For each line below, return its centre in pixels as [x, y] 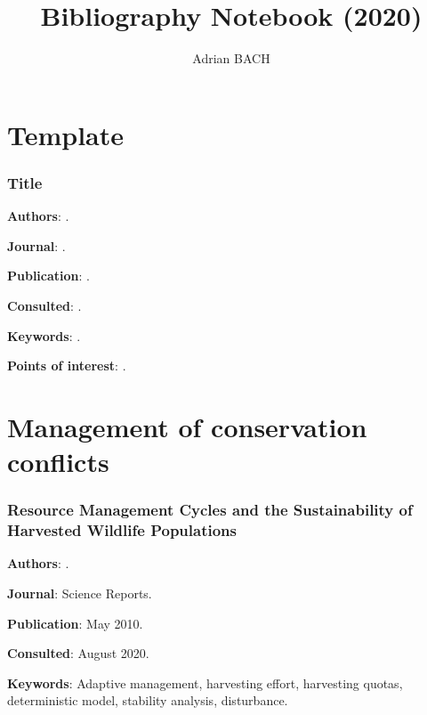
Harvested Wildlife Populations [122, 530]
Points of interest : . [67, 366]
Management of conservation [187, 426]
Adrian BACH [231, 58]
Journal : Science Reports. [80, 593]
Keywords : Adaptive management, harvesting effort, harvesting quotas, [205, 682]
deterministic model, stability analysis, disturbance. [148, 700]
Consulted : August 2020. [78, 653]
